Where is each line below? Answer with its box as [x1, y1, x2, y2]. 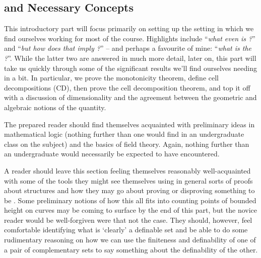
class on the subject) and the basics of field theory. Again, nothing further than [4, 138, 249, 149]
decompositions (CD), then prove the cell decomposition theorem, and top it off [4, 82, 250, 93]
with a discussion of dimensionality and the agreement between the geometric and [4, 92, 257, 103]
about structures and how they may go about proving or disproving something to [4, 185, 255, 196]
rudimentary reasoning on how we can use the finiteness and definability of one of [4, 234, 256, 245]
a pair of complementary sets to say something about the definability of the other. [4, 244, 258, 254]
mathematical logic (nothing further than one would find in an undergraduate [4, 129, 244, 139]
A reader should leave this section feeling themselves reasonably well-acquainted [4, 165, 251, 176]
